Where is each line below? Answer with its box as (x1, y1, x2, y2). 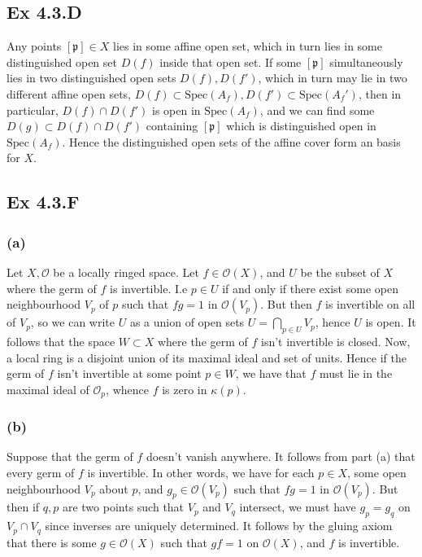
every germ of (7, 463, 75, 480)
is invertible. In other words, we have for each (87, 463, 315, 480)
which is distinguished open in (226, 117, 376, 134)
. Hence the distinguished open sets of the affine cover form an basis (62, 133, 401, 150)
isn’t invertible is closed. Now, (261, 332, 411, 349)
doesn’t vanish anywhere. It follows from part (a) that (146, 448, 415, 465)
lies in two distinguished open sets (7, 69, 176, 86)
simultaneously (329, 53, 403, 70)
